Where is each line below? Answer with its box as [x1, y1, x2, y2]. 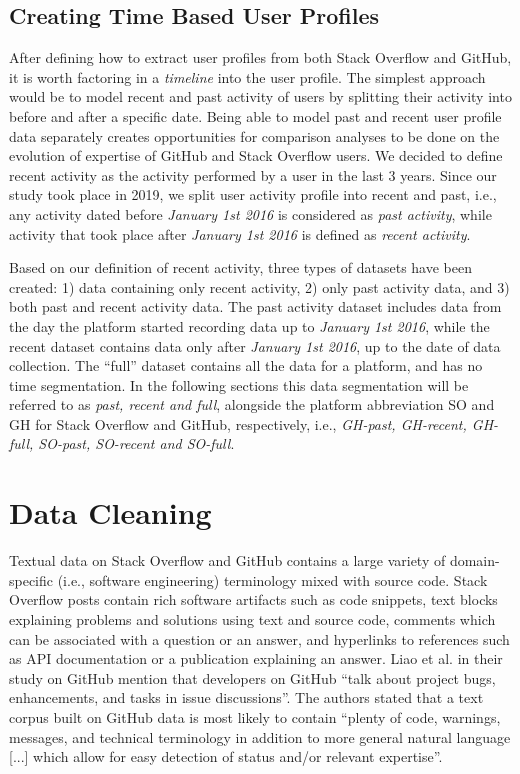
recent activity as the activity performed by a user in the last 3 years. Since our [9, 164, 497, 185]
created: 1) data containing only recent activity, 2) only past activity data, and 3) [9, 276, 510, 297]
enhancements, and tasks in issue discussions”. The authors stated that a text [9, 687, 484, 708]
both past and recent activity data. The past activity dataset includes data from [9, 296, 502, 317]
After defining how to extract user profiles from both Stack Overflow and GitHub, [9, 47, 512, 68]
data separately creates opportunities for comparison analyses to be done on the [9, 125, 500, 146]
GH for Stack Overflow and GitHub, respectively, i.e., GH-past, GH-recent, [9, 413, 467, 434]
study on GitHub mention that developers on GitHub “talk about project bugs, [9, 667, 496, 688]
